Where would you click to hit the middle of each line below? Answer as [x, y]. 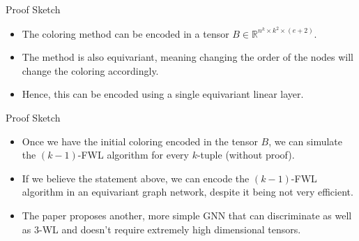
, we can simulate [306, 141]
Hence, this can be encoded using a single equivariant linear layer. [163, 94]
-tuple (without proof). [246, 155]
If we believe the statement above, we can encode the [136, 178]
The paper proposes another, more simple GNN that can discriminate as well [187, 215]
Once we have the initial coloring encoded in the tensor [140, 141]
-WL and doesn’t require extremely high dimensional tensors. [170, 229]
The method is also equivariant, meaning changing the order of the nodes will [188, 57]
